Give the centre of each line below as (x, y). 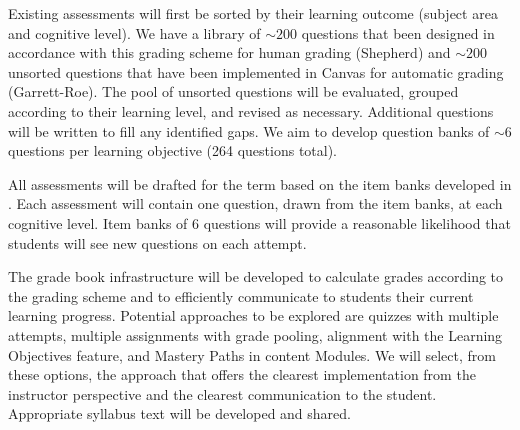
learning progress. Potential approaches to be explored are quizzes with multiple (253, 315)
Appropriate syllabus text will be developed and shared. (179, 413)
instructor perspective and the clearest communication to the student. (222, 393)
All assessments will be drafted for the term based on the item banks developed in (260, 183)
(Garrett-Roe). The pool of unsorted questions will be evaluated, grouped (233, 91)
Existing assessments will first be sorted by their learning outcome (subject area (253, 13)
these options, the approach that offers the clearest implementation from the (242, 374)
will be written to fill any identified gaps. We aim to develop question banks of (249, 130)
